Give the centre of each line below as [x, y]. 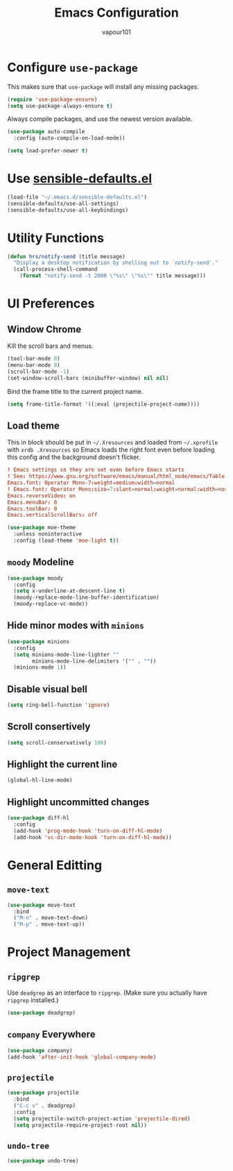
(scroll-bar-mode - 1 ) [38, 372]
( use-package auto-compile [46, 132]
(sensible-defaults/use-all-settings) [63, 204]
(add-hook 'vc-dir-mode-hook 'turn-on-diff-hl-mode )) [93, 837]
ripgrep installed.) [33, 1000]
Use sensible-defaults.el [80, 179]
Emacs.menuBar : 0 [32, 502]
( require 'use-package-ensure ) [52, 99]
